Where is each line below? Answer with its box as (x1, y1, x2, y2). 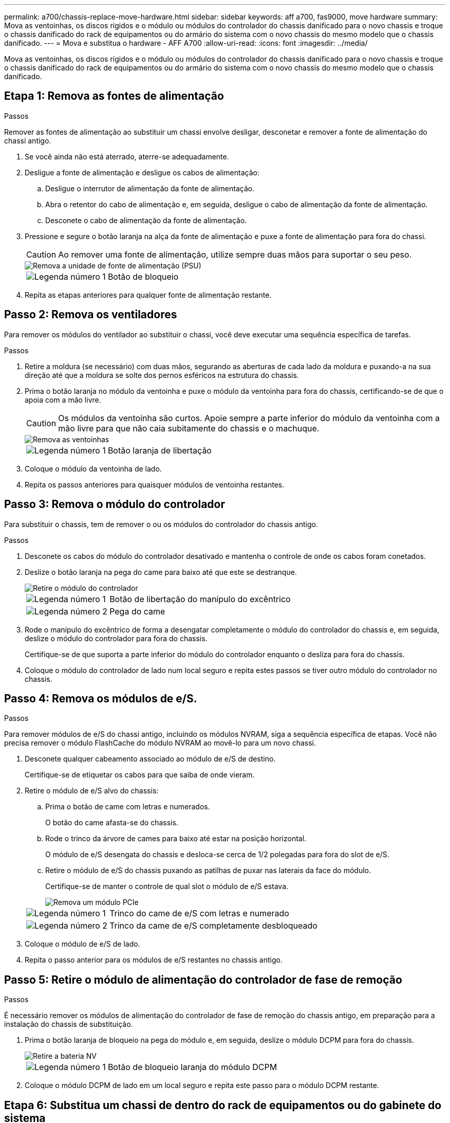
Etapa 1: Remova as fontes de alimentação (4, 89, 224, 103)
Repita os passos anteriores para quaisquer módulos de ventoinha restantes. (25, 480, 285, 489)
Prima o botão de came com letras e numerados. (45, 802, 210, 811)
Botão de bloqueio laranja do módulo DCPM (107, 1062, 277, 1073)
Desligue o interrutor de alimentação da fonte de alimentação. (45, 184, 255, 193)
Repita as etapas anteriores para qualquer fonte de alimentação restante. (25, 290, 272, 299)
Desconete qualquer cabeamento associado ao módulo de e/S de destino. (25, 754, 276, 764)
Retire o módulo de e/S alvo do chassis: (25, 786, 159, 795)
